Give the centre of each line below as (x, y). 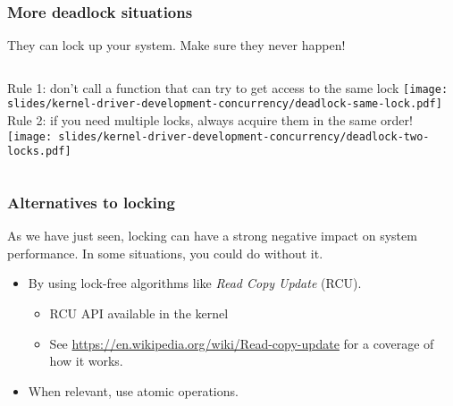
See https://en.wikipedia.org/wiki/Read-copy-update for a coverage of (242, 343)
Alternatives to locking (91, 202)
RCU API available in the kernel (139, 313)
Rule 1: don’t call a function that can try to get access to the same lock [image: (228, 87)
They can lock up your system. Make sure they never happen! (176, 45)
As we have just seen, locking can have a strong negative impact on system (212, 236)
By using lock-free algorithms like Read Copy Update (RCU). (195, 283)
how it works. (86, 361)
